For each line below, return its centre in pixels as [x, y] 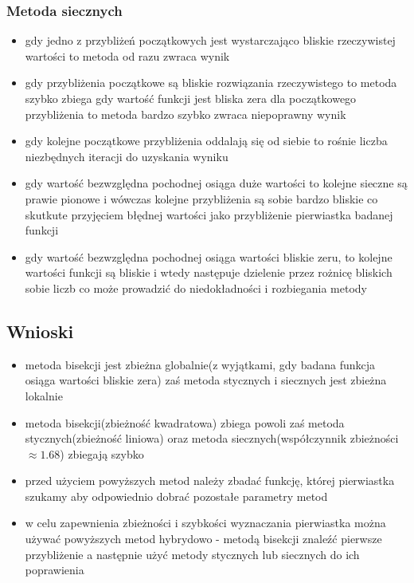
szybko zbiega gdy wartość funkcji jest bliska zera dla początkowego [191, 98]
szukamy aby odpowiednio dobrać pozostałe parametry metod [176, 496]
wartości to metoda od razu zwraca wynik [127, 55]
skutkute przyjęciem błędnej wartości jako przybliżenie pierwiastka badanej [209, 214]
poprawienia [55, 570]
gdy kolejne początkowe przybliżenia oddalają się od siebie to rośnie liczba [206, 141]
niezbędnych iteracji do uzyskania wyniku [127, 156]
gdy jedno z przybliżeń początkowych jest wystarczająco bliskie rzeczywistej [210, 40]
